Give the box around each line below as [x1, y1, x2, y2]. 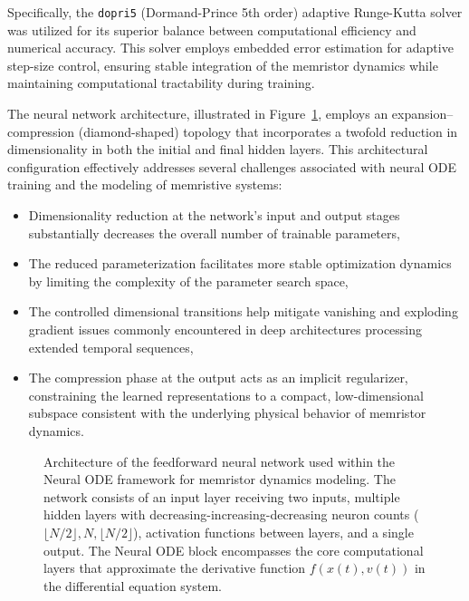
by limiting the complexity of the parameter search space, [28, 271, 349, 290]
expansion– [391, 104, 454, 123]
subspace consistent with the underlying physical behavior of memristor [28, 403, 426, 422]
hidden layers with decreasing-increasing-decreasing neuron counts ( [43, 505, 419, 524]
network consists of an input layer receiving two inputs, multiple [43, 487, 400, 506]
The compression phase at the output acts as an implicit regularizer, [28, 368, 408, 387]
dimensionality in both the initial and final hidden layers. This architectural [7, 140, 428, 159]
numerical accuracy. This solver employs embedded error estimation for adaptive [7, 38, 454, 57]
